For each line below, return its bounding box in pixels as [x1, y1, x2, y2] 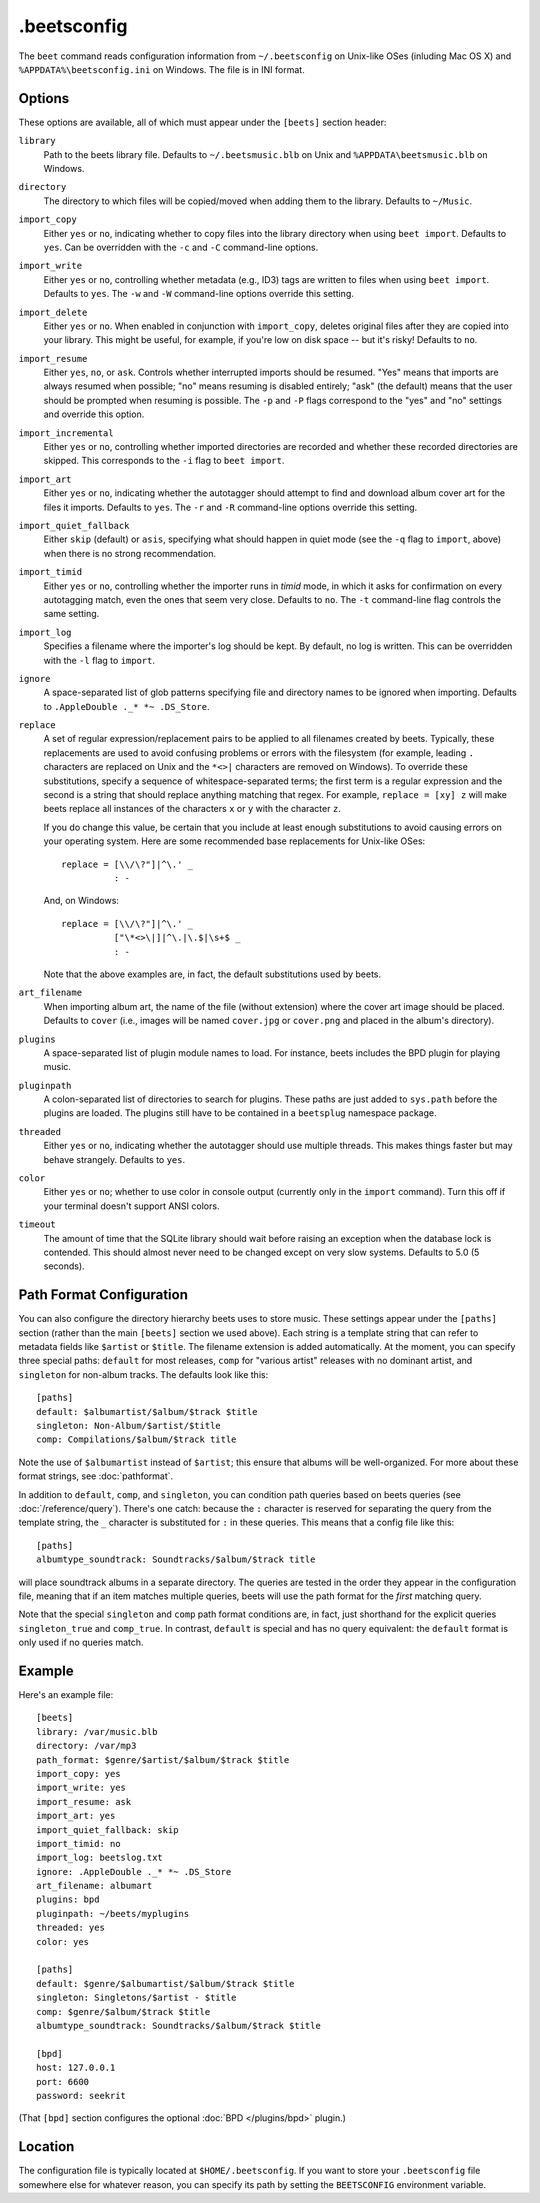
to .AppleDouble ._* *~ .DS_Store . [43, 700, 210, 712]
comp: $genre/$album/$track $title [36, 2006, 211, 2017]
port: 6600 [36, 2076, 90, 2087]
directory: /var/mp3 [36, 1740, 137, 1752]
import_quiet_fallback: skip [36, 1824, 179, 1835]
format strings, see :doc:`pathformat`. [18, 1470, 174, 1482]
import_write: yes [36, 1782, 127, 1794]
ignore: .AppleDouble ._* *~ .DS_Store [36, 1866, 232, 1877]
